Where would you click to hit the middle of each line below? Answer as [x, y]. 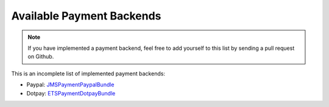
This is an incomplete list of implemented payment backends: [88, 74]
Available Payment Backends [86, 16]
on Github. [41, 57]
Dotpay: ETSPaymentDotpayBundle [71, 93]
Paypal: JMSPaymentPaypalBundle [71, 85]
